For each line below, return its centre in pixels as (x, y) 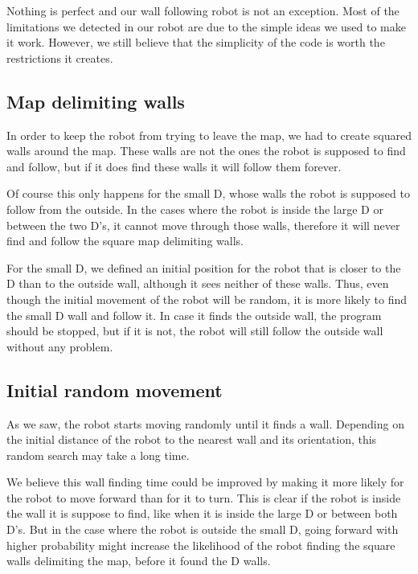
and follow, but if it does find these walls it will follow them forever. (174, 166)
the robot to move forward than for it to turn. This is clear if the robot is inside (204, 497)
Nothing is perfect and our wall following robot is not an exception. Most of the (203, 10)
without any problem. (60, 346)
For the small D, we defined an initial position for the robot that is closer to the (204, 267)
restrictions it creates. (60, 57)
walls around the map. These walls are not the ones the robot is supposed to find (206, 151)
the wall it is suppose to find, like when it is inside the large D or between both (202, 513)
